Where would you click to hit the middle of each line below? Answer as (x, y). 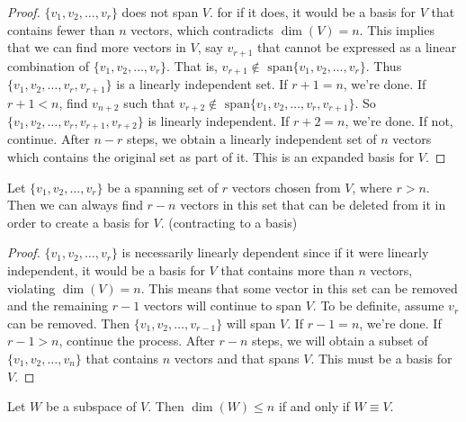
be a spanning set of (163, 187)
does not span (160, 12)
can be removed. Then (69, 323)
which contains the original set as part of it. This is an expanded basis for (211, 157)
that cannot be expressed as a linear (357, 47)
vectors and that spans (237, 358)
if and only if (314, 406)
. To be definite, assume (378, 305)
